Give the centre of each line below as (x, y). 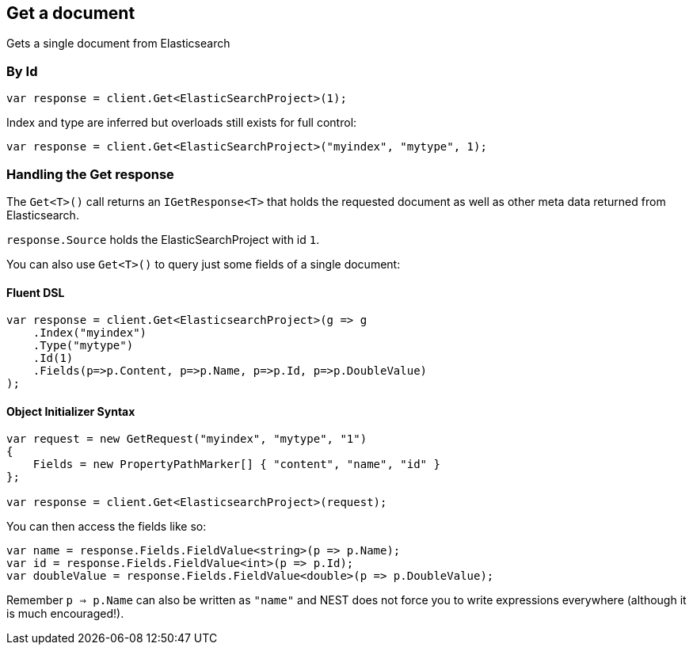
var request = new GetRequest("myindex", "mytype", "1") (187, 439)
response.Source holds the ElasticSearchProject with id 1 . (163, 239)
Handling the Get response (90, 174)
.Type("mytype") (83, 346)
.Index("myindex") (90, 333)
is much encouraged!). (65, 614)
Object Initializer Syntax (71, 411)
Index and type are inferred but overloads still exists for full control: (182, 123)
